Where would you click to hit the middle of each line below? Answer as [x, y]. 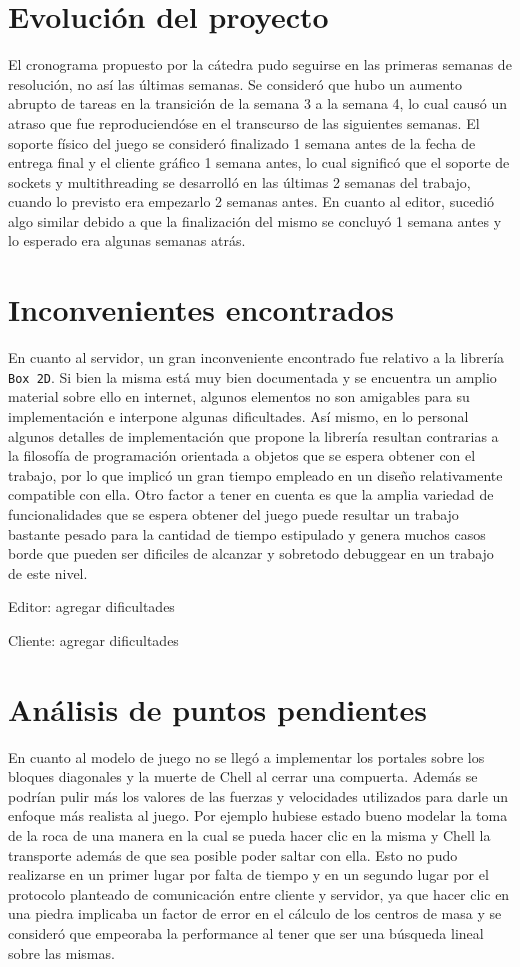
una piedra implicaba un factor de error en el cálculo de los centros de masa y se [255, 913]
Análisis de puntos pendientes [218, 708]
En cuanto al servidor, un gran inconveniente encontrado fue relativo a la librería [256, 357]
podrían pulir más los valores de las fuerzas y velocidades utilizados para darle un [258, 795]
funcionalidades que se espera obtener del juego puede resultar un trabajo [233, 514]
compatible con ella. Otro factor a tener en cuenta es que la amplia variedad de [251, 494]
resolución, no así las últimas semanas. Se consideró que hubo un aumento [235, 83]
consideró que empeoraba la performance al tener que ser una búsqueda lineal [246, 933]
